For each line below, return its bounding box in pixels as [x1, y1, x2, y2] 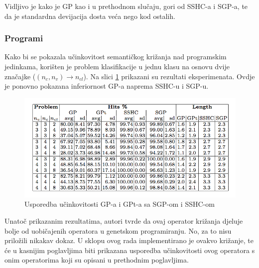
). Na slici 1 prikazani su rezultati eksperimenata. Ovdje [83, 71, 255, 81]
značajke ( [4, 71, 36, 81]
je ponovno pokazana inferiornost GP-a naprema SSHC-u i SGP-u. [4, 81, 209, 91]
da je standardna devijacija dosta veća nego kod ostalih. [4, 10, 175, 21]
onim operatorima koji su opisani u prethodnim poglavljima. [4, 255, 189, 265]
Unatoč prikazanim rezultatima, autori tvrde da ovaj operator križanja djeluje [4, 216, 243, 226]
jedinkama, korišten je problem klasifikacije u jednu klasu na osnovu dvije [4, 61, 230, 71]
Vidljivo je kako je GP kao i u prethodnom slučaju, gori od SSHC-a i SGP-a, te [4, 1, 248, 11]
